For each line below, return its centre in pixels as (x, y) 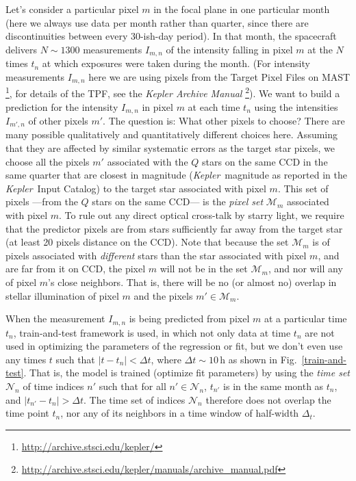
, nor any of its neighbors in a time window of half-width (180, 413)
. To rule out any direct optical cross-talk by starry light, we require (202, 215)
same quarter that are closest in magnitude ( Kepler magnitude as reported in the (176, 175)
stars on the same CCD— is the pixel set (178, 201)
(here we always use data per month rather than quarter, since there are (157, 22)
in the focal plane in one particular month (242, 9)
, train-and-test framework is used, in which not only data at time (152, 332)
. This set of (303, 188)
